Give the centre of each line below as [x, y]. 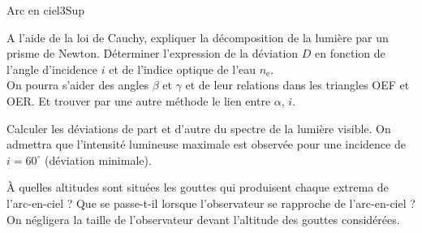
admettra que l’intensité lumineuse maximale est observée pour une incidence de [206, 144]
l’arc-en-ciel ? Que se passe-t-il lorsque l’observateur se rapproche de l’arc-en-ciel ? [211, 203]
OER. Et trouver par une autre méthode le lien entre [139, 100]
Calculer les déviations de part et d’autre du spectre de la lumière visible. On [199, 128]
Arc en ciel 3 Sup [46, 10]
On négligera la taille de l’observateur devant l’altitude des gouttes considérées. [203, 219]
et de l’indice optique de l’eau [183, 69]
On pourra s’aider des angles [78, 85]
